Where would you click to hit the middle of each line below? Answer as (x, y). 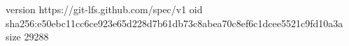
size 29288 (27, 37)
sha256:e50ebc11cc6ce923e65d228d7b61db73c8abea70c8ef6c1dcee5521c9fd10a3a (174, 23)
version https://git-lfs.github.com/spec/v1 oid (104, 9)
